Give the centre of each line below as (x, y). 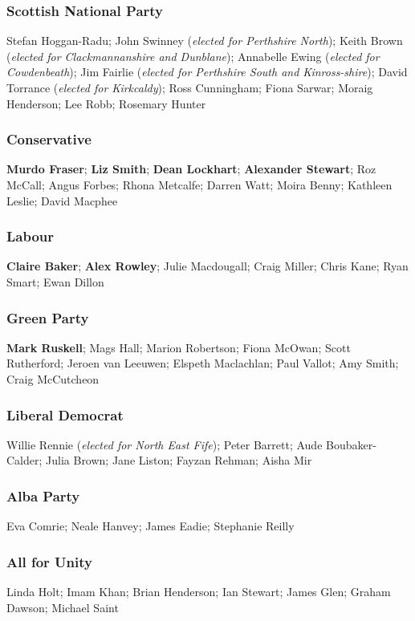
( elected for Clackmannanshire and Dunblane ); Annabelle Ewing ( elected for (193, 56)
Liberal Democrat (65, 414)
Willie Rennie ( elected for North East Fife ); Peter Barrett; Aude (165, 444)
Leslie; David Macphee (62, 200)
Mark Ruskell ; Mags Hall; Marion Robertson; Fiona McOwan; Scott (179, 347)
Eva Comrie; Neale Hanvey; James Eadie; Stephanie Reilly (151, 526)
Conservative (49, 139)
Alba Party (43, 495)
